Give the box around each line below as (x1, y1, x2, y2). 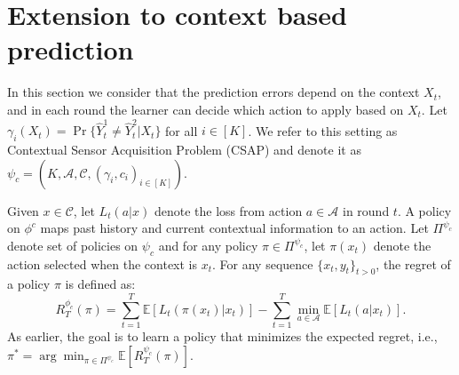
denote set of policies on (7, 235, 138, 254)
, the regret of (376, 254, 451, 273)
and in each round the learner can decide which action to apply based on (7, 100, 404, 118)
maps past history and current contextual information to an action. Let (40, 219, 429, 237)
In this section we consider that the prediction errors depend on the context (7, 83, 420, 101)
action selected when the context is (7, 254, 198, 273)
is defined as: (65, 275, 136, 293)
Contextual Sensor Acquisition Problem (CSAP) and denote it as (7, 140, 361, 159)
